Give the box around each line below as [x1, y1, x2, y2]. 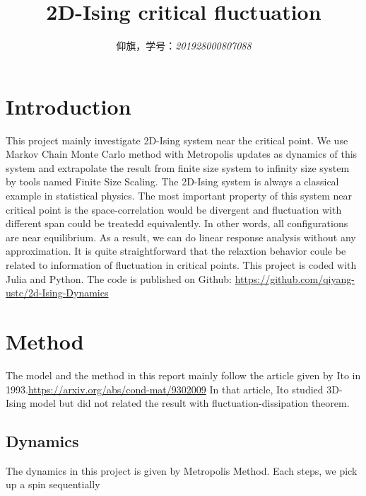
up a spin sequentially [6, 477, 100, 492]
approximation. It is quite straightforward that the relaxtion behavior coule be [6, 243, 346, 258]
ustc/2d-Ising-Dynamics [6, 285, 109, 300]
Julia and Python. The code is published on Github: [6, 271, 232, 286]
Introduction [6, 91, 131, 120]
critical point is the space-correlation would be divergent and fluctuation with [6, 202, 342, 217]
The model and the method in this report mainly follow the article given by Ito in [6, 367, 361, 382]
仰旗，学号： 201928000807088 [116, 38, 252, 53]
